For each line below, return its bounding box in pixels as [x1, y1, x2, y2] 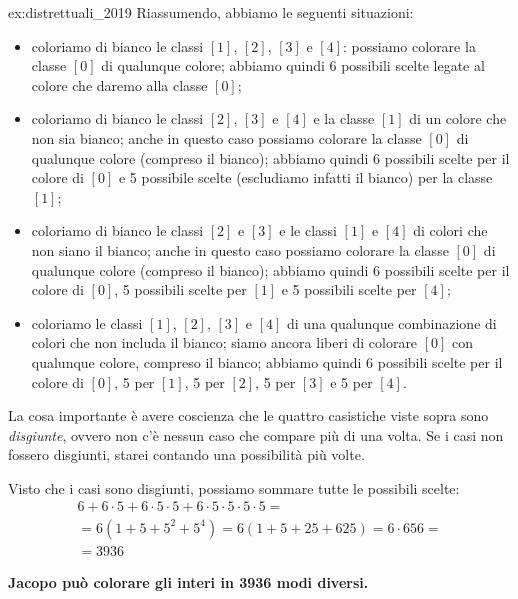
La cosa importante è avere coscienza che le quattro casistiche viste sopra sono [8, 405, 489, 426]
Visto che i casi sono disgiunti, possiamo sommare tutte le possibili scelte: [8, 477, 460, 498]
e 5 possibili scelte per [281, 279, 417, 300]
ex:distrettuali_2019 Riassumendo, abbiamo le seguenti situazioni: [8, 2, 414, 22]
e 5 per [330, 371, 373, 392]
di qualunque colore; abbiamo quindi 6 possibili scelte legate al [101, 55, 485, 76]
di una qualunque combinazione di [287, 312, 497, 333]
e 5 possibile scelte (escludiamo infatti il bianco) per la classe [118, 167, 493, 188]
